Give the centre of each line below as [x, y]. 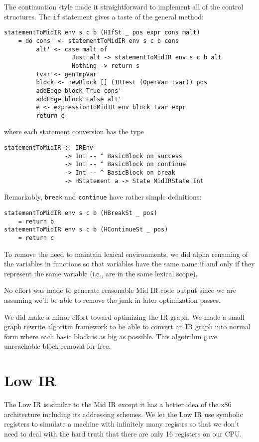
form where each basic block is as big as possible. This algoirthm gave [111, 336]
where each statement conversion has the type [74, 131]
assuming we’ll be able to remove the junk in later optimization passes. [112, 300]
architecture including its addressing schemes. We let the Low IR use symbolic [124, 414]
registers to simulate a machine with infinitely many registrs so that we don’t [122, 424]
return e [50, 115]
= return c [36, 238]
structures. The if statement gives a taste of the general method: [104, 16]
